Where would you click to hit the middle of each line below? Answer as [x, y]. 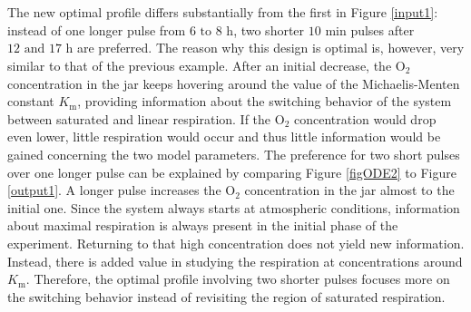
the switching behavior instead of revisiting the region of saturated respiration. [226, 296]
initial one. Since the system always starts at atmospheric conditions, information [234, 207]
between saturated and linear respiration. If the [139, 118]
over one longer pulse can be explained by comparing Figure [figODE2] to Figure [232, 172]
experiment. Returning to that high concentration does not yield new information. [236, 243]
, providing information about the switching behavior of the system [265, 101]
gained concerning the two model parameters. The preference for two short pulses [234, 154]
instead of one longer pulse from [97, 29]
